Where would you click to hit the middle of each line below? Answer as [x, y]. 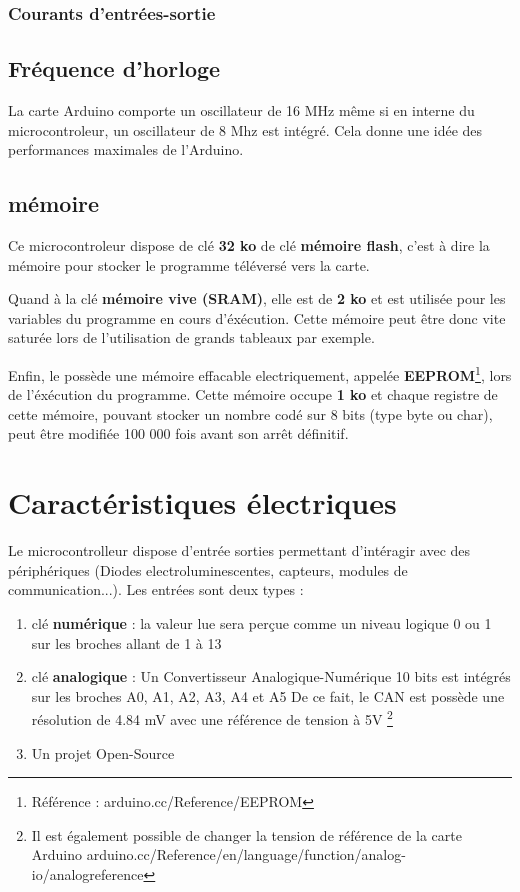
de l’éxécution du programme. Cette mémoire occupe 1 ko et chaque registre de [253, 394]
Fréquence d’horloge [114, 68]
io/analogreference [87, 873]
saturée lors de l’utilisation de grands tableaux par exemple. [191, 337]
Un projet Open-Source [103, 752]
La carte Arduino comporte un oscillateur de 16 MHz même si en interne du [241, 110]
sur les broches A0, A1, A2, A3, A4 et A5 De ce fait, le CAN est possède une [268, 695]
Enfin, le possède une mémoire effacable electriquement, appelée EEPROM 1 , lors [260, 373]
